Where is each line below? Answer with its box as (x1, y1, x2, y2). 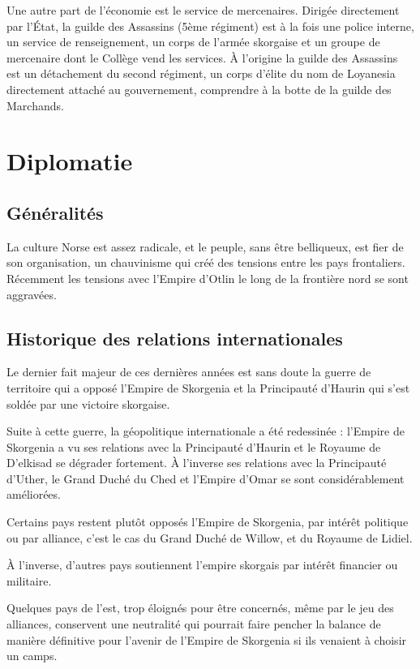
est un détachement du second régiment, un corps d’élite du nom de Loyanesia (6, 65, 396, 82)
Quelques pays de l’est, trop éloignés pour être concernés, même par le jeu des (6, 599, 394, 616)
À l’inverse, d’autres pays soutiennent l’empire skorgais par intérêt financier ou (6, 556, 398, 573)
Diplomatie (6, 144, 133, 178)
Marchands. (6, 96, 64, 114)
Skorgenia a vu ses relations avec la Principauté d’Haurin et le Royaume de (6, 438, 381, 455)
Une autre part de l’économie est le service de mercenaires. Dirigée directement (6, 2, 400, 18)
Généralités (6, 199, 104, 225)
